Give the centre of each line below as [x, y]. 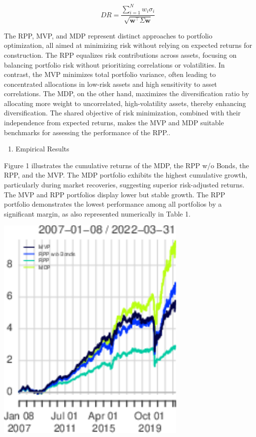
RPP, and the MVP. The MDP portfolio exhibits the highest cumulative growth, [126, 175]
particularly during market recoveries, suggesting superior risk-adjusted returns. [124, 185]
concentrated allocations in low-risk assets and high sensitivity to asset [111, 84]
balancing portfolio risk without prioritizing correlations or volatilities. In [114, 64]
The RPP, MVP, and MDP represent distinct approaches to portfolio [108, 35]
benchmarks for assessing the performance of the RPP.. [87, 132]
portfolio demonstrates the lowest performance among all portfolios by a [113, 204]
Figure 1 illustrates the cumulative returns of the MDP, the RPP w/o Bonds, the [127, 165]
